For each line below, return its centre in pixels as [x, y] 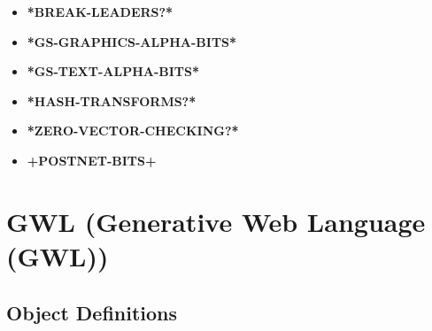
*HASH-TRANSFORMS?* [112, 100]
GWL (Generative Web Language [216, 221]
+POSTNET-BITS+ [92, 160]
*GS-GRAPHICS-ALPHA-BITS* [132, 41]
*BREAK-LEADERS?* [100, 12]
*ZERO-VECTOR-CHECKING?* [133, 131]
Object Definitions [92, 312]
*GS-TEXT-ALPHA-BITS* [113, 71]
